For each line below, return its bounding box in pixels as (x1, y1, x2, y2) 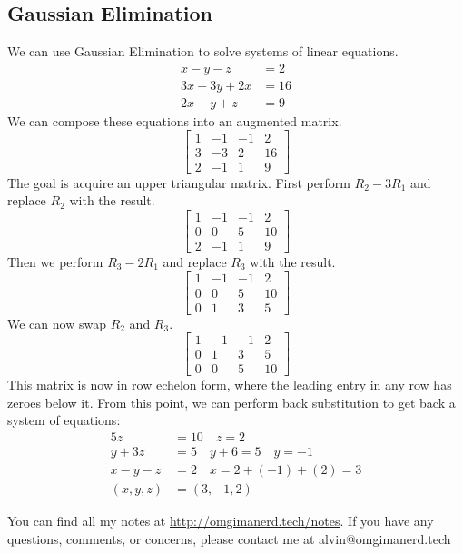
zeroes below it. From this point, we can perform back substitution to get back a (7, 392, 456, 411)
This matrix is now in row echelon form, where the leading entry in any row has (7, 375, 452, 394)
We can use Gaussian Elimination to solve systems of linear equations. (7, 42, 399, 61)
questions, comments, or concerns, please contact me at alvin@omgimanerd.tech (7, 529, 451, 548)
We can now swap (7, 313, 106, 332)
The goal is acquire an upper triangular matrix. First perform (7, 173, 350, 192)
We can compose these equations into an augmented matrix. (7, 111, 342, 130)
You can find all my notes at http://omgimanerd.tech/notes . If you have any (7, 511, 434, 530)
